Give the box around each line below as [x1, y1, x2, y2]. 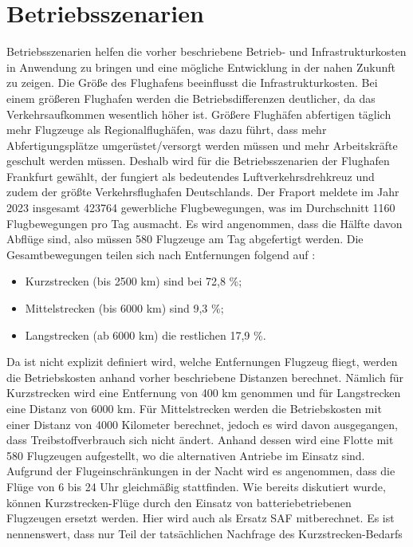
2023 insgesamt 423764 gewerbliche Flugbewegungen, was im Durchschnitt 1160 [6, 199, 395, 216]
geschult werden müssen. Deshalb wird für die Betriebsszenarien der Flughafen [6, 152, 390, 169]
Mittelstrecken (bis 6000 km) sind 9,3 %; [25, 300, 224, 317]
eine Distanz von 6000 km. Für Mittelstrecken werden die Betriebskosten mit [6, 400, 382, 416]
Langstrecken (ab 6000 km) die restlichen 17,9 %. [25, 326, 266, 343]
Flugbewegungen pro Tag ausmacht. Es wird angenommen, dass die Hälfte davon [6, 214, 403, 231]
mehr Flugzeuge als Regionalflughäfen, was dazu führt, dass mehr [6, 121, 327, 138]
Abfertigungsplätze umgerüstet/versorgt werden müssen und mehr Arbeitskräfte [6, 136, 398, 153]
